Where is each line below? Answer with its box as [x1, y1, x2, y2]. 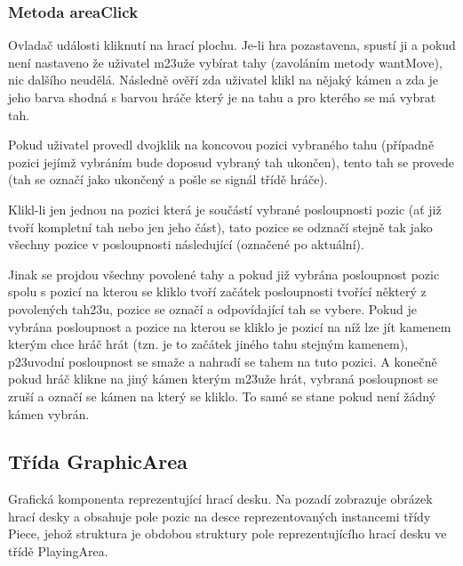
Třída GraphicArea [8, 448, 188, 475]
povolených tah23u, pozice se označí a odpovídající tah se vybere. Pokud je [8, 299, 418, 318]
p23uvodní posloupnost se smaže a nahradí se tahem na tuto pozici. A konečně [8, 352, 437, 370]
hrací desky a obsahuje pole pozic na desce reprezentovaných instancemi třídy [8, 506, 431, 525]
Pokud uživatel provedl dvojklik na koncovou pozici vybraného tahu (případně [8, 135, 435, 154]
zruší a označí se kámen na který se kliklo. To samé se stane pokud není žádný [8, 386, 436, 405]
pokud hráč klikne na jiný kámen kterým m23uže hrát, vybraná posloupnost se [8, 369, 438, 388]
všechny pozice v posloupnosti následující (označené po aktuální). [8, 235, 364, 254]
